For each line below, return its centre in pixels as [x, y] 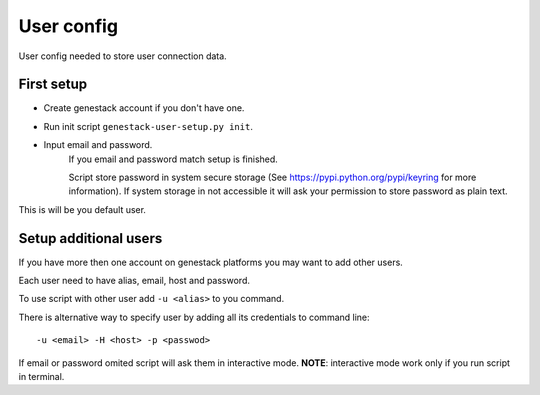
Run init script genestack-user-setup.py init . [148, 126]
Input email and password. [98, 145]
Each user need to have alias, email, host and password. [134, 281]
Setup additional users [90, 238]
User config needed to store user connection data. [122, 56]
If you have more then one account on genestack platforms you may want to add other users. [211, 262]
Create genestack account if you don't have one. [144, 108]
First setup [53, 84]
